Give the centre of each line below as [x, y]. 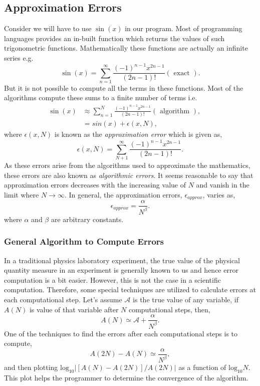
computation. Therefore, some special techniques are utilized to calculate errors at [130, 289]
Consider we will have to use [48, 28]
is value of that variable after [74, 309]
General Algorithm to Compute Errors [84, 241]
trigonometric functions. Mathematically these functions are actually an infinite [126, 48]
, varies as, [219, 194]
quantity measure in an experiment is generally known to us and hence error [121, 270]
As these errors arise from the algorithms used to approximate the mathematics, [127, 165]
